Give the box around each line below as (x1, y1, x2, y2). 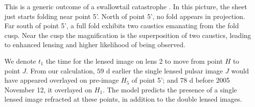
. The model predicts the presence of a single (102, 84, 237, 94)
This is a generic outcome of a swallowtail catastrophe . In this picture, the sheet (4, 1, 247, 11)
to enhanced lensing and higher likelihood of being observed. (4, 39, 185, 50)
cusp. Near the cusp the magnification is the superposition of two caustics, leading (4, 30, 251, 40)
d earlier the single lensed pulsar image (106, 65, 223, 75)
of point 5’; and (132, 75, 178, 85)
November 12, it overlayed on (4, 84, 92, 94)
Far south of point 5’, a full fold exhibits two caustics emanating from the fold (4, 20, 239, 31)
